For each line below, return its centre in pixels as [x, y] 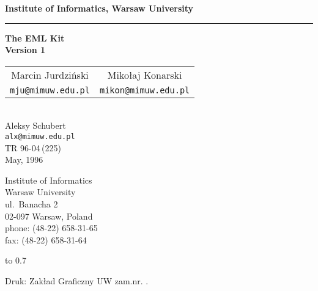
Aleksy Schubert [35, 125]
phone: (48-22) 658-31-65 [51, 228]
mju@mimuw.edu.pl [50, 90]
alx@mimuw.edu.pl [40, 136]
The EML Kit [35, 38]
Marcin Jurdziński [50, 74]
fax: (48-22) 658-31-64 [46, 239]
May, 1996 [24, 160]
